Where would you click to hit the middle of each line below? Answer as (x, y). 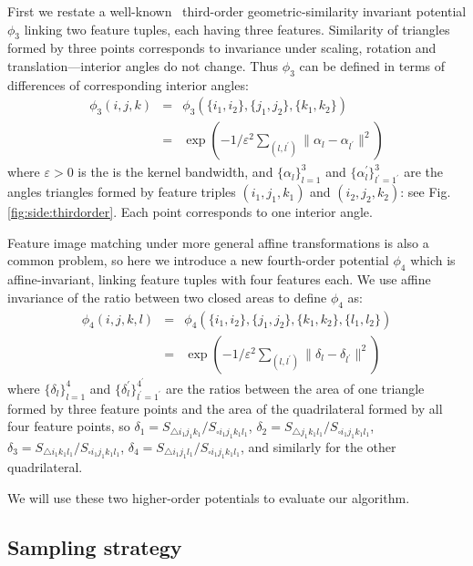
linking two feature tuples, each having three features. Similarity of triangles (237, 29)
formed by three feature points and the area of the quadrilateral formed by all (225, 408)
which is (433, 260)
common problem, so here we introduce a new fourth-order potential (198, 260)
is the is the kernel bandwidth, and (175, 172)
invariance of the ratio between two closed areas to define (167, 297)
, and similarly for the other (318, 446)
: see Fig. (426, 192)
